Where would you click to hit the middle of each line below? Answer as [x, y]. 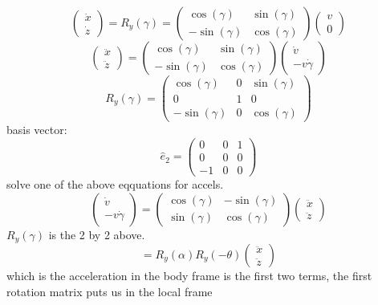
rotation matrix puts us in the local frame [110, 291]
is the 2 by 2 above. [97, 234]
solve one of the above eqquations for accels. [115, 183]
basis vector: [37, 130]
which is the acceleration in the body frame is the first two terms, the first [189, 275]
